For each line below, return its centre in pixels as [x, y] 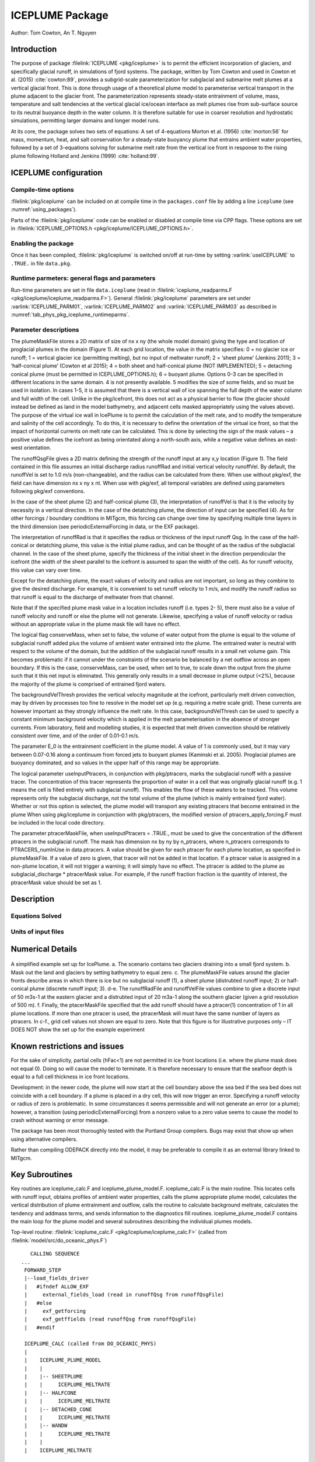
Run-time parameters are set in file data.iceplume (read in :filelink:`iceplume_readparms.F [122, 290]
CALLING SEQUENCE [55, 1254]
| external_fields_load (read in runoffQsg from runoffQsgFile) [124, 1295]
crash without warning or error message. [60, 1120]
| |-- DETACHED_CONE [58, 1409]
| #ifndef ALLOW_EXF [57, 1286]
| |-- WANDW [46, 1426]
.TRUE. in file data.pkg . [41, 263]
